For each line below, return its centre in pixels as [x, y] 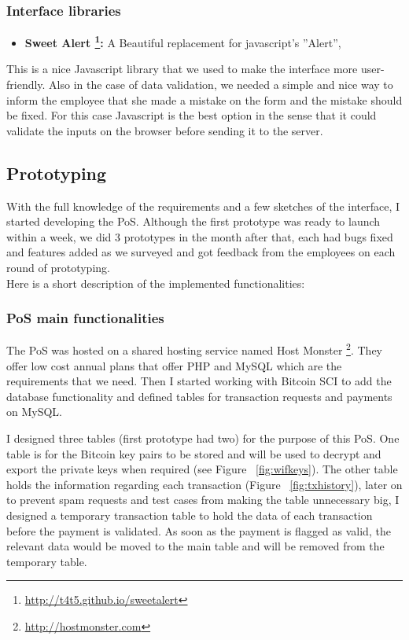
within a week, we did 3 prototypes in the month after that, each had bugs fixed [200, 236]
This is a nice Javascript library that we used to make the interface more [182, 69]
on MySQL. [34, 412]
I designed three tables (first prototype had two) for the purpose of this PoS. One [203, 438]
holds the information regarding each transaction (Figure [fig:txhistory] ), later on [204, 484]
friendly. [26, 85]
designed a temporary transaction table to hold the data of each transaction [190, 515]
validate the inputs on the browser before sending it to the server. [165, 130]
